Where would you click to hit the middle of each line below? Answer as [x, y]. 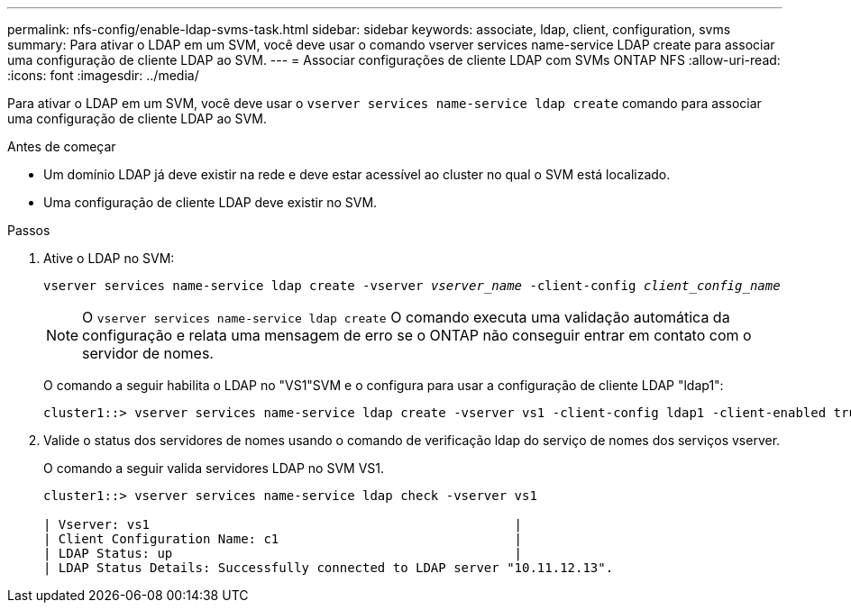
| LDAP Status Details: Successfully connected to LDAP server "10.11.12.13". [329, 568]
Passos [29, 230]
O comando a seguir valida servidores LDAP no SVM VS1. [214, 468]
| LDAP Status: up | [283, 553]
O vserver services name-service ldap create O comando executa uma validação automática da [406, 317]
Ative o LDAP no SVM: [109, 258]
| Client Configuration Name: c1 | [283, 539]
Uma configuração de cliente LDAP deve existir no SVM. [210, 202]
